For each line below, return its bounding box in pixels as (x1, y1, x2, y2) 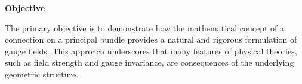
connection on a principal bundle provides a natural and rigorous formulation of (5, 33, 297, 46)
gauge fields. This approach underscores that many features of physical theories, (5, 44, 297, 57)
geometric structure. (5, 67, 79, 80)
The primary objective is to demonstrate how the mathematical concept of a (5, 21, 285, 34)
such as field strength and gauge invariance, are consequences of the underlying (5, 56, 294, 69)
